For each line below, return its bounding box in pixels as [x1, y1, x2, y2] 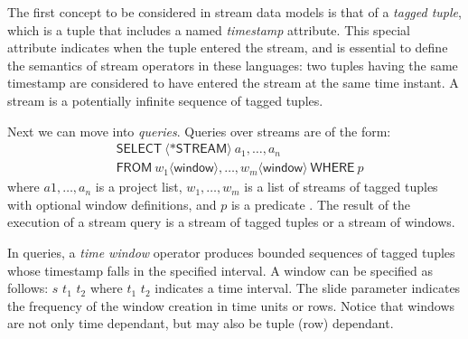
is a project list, [95, 177, 183, 196]
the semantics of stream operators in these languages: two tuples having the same [7, 55, 458, 74]
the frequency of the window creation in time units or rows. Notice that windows [7, 296, 455, 315]
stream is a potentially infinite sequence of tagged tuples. [7, 90, 323, 109]
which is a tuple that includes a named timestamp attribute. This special [7, 20, 411, 39]
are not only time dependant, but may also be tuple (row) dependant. [7, 314, 394, 333]
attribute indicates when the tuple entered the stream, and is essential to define [7, 38, 448, 57]
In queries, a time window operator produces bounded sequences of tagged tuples [7, 243, 455, 261]
